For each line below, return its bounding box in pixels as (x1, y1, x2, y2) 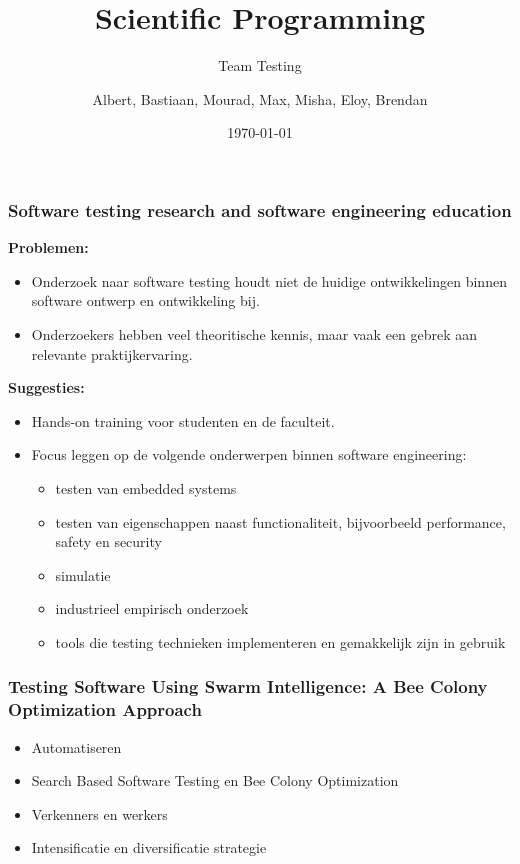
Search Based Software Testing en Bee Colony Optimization (31, 770, 399, 791)
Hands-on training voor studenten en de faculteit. (31, 410, 335, 431)
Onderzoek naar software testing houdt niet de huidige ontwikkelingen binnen (31, 270, 507, 291)
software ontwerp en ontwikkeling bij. (31, 290, 260, 311)
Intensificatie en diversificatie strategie (31, 837, 267, 858)
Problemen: (8, 237, 89, 258)
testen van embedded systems (55, 477, 237, 498)
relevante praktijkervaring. (31, 343, 193, 364)
